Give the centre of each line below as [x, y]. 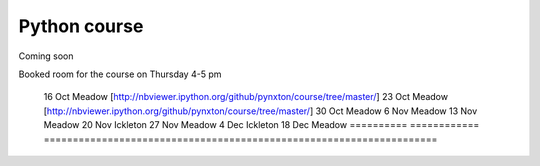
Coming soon [46, 56]
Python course [81, 26]
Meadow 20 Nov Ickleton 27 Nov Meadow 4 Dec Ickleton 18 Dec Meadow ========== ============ [261, 125]
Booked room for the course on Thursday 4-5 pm [120, 74]
